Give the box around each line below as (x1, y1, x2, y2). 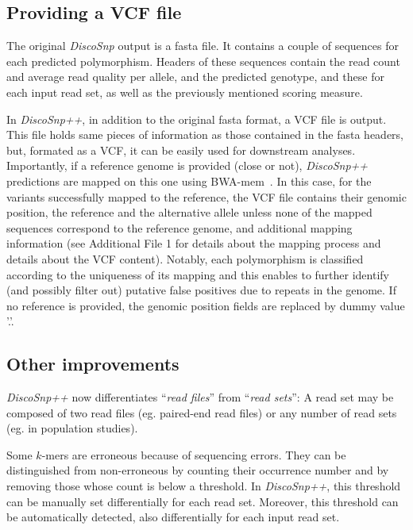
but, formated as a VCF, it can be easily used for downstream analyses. (6, 141, 356, 158)
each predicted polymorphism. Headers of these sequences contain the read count (6, 52, 400, 69)
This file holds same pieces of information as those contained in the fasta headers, (6, 126, 403, 143)
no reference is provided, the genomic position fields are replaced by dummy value (6, 297, 405, 313)
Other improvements (6, 351, 179, 376)
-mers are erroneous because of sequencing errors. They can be (41, 446, 346, 463)
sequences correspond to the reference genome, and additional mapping (6, 219, 353, 236)
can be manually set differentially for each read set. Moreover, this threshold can (6, 493, 399, 509)
